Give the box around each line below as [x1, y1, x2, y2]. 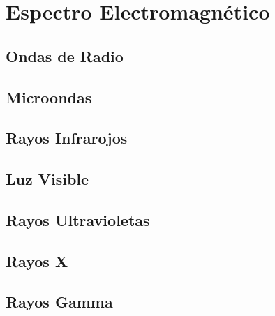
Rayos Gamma [6, 291, 113, 313]
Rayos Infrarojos [6, 127, 128, 149]
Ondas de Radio [6, 45, 124, 66]
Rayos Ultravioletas [6, 209, 150, 230]
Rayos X [6, 250, 68, 271]
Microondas [6, 86, 92, 107]
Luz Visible [6, 168, 89, 190]
